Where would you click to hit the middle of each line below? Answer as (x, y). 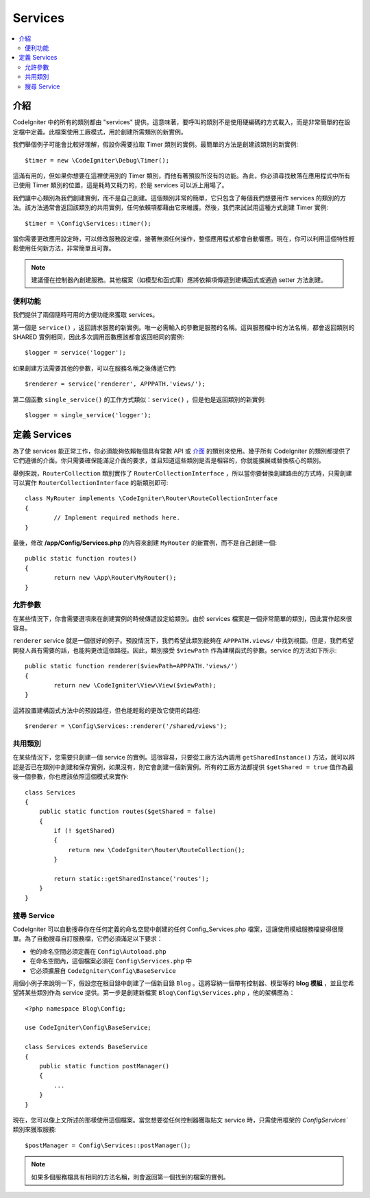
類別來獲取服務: (35, 1129)
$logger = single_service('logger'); (88, 415)
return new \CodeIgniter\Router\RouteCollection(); (157, 850)
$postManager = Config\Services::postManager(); (108, 1145)
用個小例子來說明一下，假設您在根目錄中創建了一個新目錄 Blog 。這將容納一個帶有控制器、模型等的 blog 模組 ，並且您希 (183, 983)
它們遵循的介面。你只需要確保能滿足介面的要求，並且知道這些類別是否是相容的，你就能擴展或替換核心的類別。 (169, 460)
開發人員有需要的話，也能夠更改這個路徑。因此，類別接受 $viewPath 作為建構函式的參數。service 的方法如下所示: (175, 650)
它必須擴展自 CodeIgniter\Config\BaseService (103, 970)
